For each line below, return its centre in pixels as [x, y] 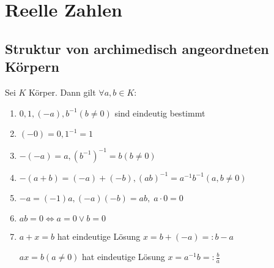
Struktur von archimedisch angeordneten [137, 48]
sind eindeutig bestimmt [160, 113]
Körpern [32, 67]
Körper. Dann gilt [62, 92]
